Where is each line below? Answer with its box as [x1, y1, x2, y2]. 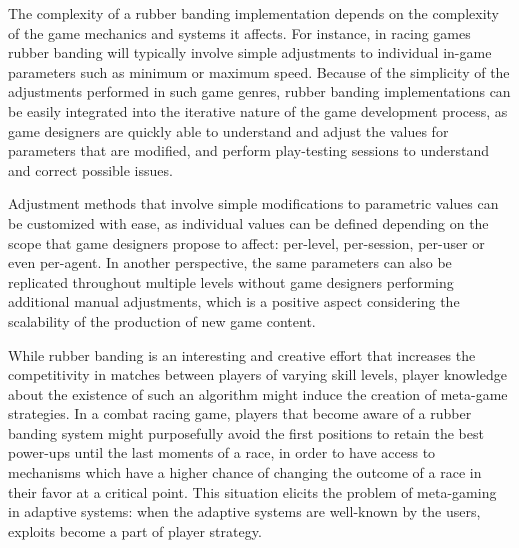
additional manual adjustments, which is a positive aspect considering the [8, 291, 460, 312]
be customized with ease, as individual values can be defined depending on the [8, 212, 489, 233]
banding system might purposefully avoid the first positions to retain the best [8, 422, 484, 443]
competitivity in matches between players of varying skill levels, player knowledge [8, 364, 507, 385]
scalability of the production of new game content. [8, 310, 316, 331]
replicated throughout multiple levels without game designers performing [8, 271, 454, 292]
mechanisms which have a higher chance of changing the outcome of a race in [8, 462, 482, 483]
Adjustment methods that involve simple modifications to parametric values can [8, 193, 499, 214]
